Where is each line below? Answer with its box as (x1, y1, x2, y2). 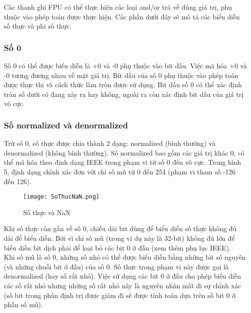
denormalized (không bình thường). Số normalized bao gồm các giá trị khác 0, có (4, 147, 245, 157)
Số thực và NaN (23, 207, 71, 217)
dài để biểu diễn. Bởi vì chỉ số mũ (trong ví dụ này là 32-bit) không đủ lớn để (4, 233, 235, 243)
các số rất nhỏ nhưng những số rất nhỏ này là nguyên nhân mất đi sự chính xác (4, 280, 241, 290)
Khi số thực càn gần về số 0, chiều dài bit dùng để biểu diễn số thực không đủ (4, 223, 236, 234)
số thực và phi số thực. (4, 21, 72, 31)
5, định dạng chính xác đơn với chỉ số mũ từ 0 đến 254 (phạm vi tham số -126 (4, 166, 236, 176)
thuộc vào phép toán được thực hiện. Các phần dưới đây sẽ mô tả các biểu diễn (4, 11, 240, 21)
